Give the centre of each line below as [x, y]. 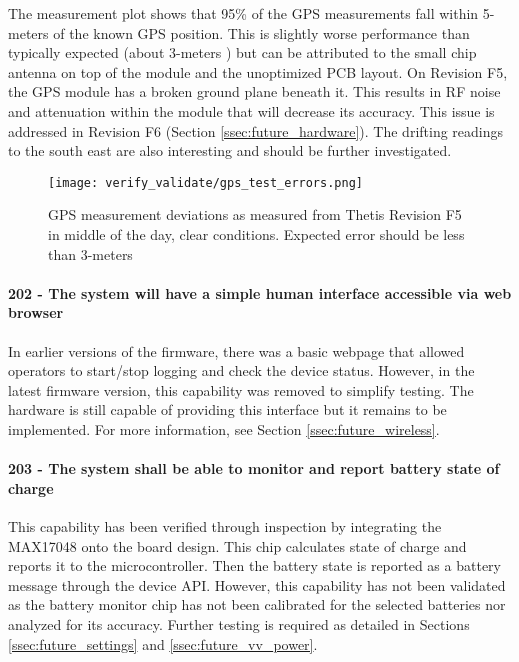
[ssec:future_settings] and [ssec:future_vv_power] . [163, 643]
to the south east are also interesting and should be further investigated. [230, 150]
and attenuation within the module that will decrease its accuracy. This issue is [251, 110]
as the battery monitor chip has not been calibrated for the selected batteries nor [257, 604]
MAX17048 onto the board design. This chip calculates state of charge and [237, 545]
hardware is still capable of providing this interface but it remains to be [227, 409]
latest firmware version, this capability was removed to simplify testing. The [241, 389]
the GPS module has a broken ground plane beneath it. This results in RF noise [254, 91]
